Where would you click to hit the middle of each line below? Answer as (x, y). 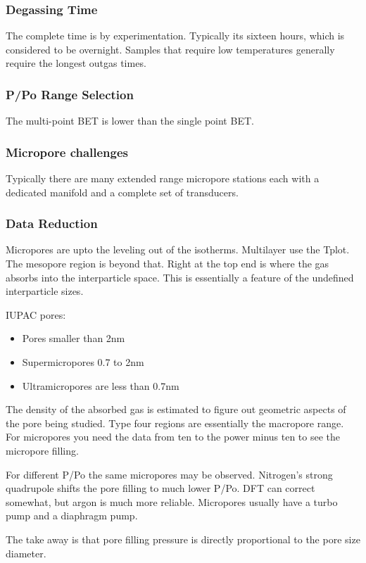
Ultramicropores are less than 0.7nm (101, 385)
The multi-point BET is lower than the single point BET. (130, 121)
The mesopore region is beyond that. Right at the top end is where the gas (168, 264)
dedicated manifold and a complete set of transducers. (122, 192)
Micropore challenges (67, 152)
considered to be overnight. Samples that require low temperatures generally (170, 49)
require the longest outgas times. (76, 63)
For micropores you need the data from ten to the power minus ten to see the (173, 437)
